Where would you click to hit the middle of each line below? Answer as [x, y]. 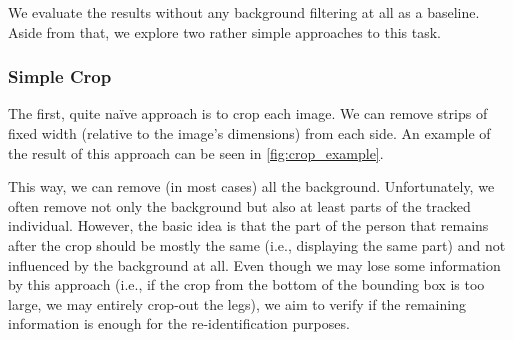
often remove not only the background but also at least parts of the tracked [239, 205]
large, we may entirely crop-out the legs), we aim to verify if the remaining [237, 303]
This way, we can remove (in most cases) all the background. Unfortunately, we [251, 186]
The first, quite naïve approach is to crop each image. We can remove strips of [248, 113]
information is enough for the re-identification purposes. [179, 323]
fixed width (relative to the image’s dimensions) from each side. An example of [249, 133]
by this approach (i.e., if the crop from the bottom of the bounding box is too [246, 284]
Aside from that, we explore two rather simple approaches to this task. [224, 31]
